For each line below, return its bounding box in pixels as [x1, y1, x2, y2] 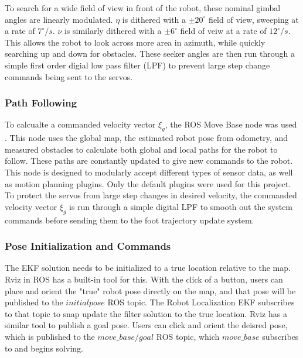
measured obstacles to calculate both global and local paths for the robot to [5, 143, 278, 155]
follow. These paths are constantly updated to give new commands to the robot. [5, 154, 293, 167]
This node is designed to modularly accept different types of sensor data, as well [5, 166, 293, 178]
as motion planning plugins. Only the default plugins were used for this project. [5, 177, 291, 190]
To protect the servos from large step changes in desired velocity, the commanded [5, 189, 297, 201]
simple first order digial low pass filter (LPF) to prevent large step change [5, 58, 270, 71]
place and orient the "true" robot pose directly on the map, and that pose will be [5, 284, 296, 297]
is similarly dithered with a [64, 25, 162, 37]
